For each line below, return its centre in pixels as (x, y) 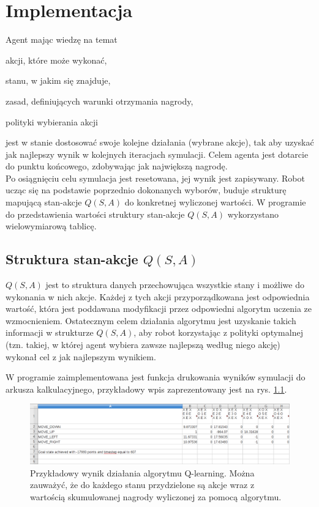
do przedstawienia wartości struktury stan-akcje (95, 214)
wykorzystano (253, 214)
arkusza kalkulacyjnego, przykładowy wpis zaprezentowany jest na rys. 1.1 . (146, 389)
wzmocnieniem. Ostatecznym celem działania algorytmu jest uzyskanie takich (151, 320)
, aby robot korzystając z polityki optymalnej (218, 332)
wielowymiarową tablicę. (51, 226)
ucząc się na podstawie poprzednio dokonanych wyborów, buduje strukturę (146, 190)
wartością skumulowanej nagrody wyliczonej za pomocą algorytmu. (156, 496)
